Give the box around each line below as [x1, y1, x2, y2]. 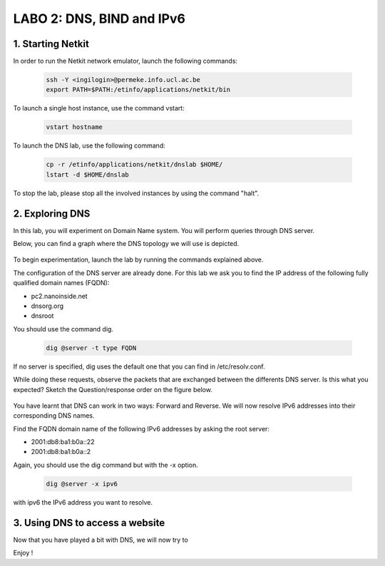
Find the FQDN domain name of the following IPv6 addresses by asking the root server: [13, 424, 270, 433]
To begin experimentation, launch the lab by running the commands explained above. [13, 255, 264, 264]
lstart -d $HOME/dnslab [46, 170, 130, 178]
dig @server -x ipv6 [46, 480, 118, 488]
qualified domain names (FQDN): [13, 279, 110, 287]
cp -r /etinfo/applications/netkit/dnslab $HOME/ [46, 160, 223, 169]
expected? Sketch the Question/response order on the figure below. [13, 385, 213, 393]
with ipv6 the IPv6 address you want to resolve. [13, 498, 153, 506]
